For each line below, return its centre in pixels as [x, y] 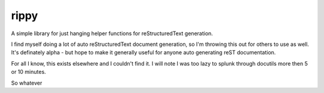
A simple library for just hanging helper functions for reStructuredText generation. [112, 33]
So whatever [27, 83]
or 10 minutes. [28, 72]
